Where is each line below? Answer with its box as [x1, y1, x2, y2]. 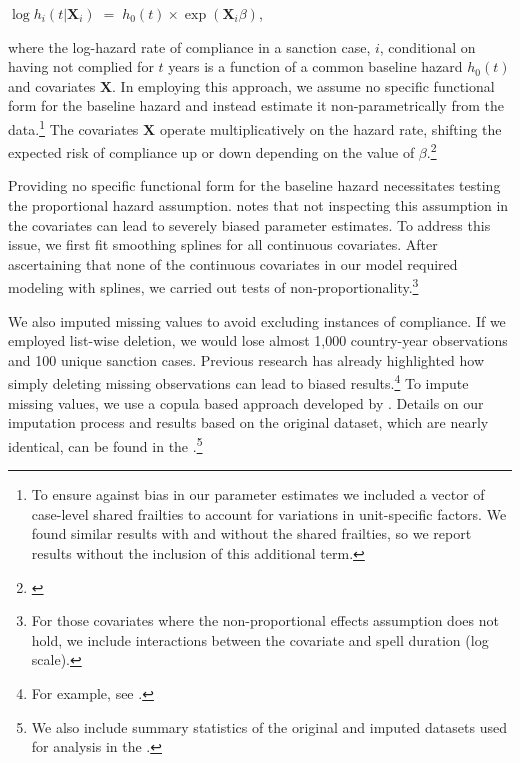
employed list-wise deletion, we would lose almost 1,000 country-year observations [8, 330, 508, 351]
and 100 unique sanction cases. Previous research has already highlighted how [8, 349, 485, 370]
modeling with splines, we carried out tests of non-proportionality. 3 [8, 274, 419, 298]
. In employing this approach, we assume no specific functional [112, 75, 495, 96]
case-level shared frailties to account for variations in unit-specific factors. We [31, 503, 507, 524]
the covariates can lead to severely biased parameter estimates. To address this [8, 214, 491, 235]
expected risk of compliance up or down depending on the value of [8, 141, 415, 162]
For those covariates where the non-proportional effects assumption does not [31, 610, 499, 631]
